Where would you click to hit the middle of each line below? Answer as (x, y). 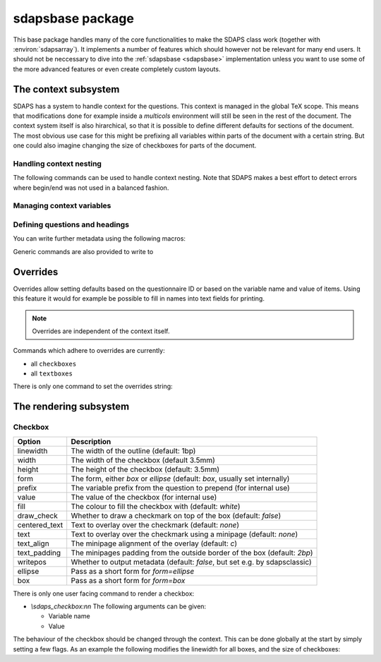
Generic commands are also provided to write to (83, 251)
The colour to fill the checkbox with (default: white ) (156, 506)
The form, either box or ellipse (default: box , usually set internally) (180, 479)
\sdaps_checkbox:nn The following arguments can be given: (119, 606)
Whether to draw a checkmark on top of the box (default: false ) (176, 515)
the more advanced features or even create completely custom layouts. (117, 69)
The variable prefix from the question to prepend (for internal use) (181, 488)
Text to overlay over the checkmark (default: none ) (155, 524)
